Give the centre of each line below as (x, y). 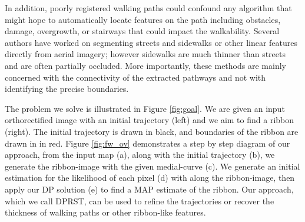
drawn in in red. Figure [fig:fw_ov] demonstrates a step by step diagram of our (147, 143)
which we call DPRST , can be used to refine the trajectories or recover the (140, 201)
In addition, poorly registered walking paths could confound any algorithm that (148, 8)
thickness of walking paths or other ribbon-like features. (105, 212)
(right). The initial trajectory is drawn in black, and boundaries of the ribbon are (152, 131)
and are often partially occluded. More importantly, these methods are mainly (145, 65)
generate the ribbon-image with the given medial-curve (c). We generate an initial (152, 166)
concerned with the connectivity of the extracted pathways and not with (135, 77)
